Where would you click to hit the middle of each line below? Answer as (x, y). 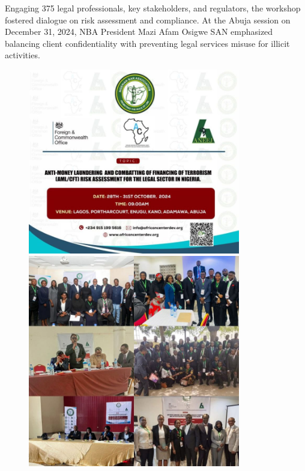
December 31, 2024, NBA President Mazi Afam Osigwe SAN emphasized (139, 32)
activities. (23, 55)
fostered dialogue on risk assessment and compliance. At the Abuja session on (148, 20)
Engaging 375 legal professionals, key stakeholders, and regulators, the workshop (153, 8)
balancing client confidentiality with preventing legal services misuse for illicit (147, 43)
